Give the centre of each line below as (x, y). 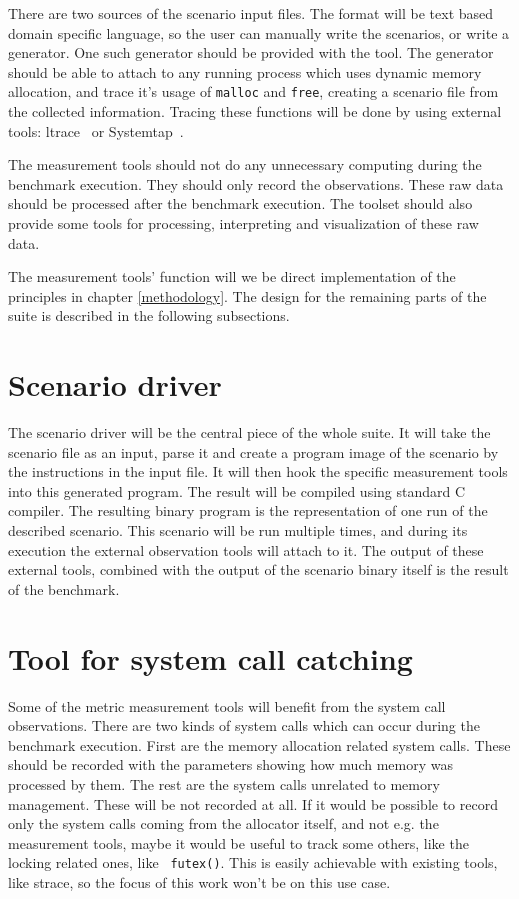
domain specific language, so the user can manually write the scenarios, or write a (259, 32)
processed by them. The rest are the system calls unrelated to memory (224, 783)
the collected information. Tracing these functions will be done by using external (255, 111)
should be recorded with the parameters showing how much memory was (230, 764)
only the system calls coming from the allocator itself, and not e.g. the (223, 823)
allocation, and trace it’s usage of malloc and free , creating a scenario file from (253, 91)
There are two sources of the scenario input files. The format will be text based (251, 13)
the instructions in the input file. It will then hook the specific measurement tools (258, 471)
